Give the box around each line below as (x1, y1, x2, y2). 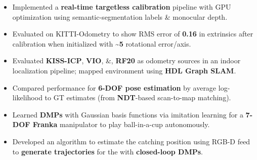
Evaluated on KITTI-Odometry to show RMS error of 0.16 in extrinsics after (12, 28, 253, 39)
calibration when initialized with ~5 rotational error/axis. (12, 38, 191, 49)
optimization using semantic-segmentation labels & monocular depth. (12, 11, 228, 22)
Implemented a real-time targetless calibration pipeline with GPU (12, 2, 231, 12)
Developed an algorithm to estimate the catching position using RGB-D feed (12, 136, 250, 146)
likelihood (12, 92, 42, 103)
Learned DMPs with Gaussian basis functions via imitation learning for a (12, 109, 243, 119)
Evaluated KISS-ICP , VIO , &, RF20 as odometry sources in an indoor (12, 55, 241, 66)
